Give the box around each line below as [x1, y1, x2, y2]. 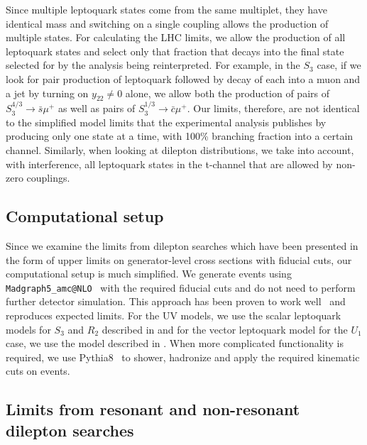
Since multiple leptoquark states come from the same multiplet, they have [6, 2, 327, 16]
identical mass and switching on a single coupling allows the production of [6, 16, 329, 31]
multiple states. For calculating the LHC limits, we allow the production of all [6, 30, 346, 45]
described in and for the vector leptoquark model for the [102, 322, 348, 336]
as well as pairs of [57, 101, 136, 116]
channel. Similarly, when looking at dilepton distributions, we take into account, [6, 142, 354, 157]
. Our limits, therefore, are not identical [187, 101, 360, 116]
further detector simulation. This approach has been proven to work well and [6, 294, 346, 309]
